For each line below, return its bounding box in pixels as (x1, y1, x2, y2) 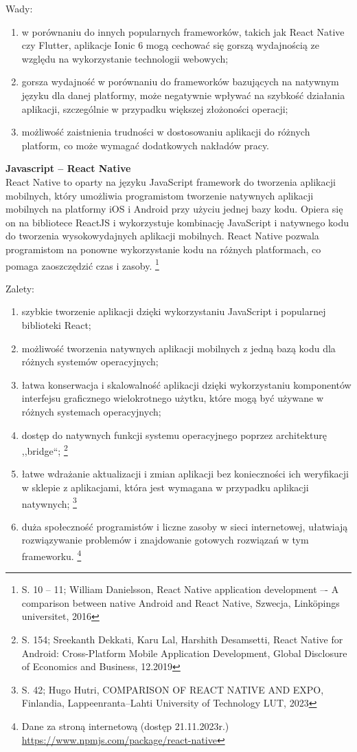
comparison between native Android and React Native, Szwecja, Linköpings (21, 595, 340, 610)
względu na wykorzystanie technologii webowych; (21, 51, 229, 65)
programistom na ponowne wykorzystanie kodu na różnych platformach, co (5, 241, 321, 256)
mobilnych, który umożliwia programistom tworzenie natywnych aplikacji (5, 188, 314, 202)
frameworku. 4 (21, 546, 82, 563)
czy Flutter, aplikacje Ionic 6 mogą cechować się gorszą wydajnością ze (21, 38, 320, 52)
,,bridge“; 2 (21, 442, 68, 458)
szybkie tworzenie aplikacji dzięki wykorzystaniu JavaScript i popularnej (21, 304, 326, 319)
